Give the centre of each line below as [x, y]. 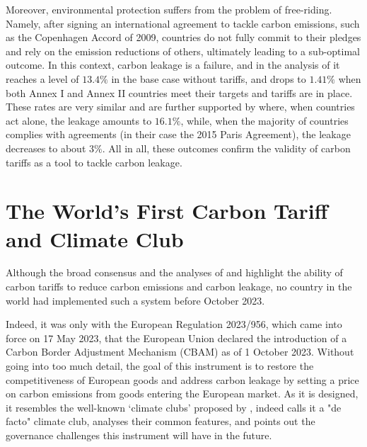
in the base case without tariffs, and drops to [209, 78]
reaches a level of [42, 78]
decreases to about [46, 148]
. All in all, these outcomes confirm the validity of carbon [226, 148]
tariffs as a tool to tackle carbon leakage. [94, 162]
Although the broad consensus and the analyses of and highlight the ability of [174, 272]
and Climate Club [95, 238]
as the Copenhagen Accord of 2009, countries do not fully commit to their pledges [183, 37]
